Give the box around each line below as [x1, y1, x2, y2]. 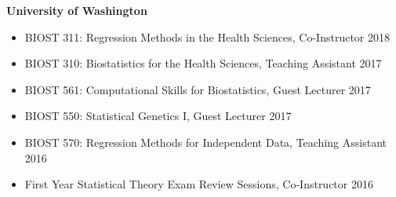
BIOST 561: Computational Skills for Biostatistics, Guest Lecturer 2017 [24, 81, 371, 97]
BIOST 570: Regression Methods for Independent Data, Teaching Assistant [24, 133, 387, 150]
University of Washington [6, 2, 147, 18]
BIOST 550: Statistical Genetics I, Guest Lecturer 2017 [24, 108, 292, 124]
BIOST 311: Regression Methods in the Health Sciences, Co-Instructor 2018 [24, 28, 390, 45]
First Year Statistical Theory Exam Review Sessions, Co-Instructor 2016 [24, 176, 373, 192]
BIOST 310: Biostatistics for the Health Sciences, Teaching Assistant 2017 [24, 55, 382, 71]
